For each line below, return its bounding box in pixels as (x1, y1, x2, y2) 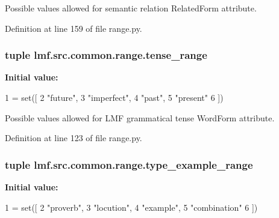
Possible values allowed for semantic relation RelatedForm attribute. (5, 2, 257, 14)
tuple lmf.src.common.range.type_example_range (5, 157, 253, 172)
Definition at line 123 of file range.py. (5, 132, 142, 144)
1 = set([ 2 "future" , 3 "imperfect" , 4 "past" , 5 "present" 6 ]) (5, 91, 224, 103)
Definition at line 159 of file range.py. (5, 22, 142, 34)
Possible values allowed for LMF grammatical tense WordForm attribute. (5, 111, 275, 124)
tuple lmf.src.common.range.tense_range (5, 47, 207, 62)
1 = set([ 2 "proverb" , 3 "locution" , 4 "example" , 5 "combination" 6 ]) (5, 201, 258, 213)
